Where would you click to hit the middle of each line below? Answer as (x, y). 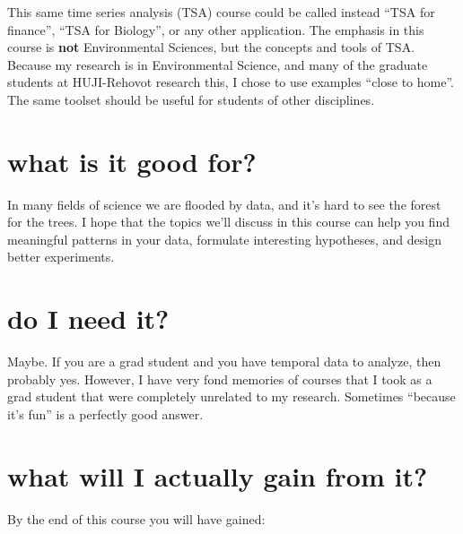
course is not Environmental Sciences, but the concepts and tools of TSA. (211, 47)
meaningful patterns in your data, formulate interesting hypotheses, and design (224, 239)
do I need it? (88, 319)
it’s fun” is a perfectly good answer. (105, 413)
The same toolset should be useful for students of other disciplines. (191, 99)
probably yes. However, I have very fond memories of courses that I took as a (220, 379)
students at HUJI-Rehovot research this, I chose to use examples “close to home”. (231, 82)
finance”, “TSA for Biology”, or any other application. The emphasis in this (216, 29)
